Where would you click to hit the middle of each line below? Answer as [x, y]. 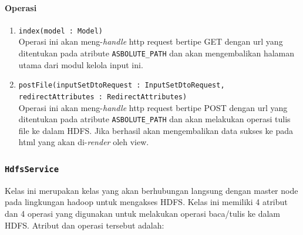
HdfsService [32, 169]
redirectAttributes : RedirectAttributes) [103, 97]
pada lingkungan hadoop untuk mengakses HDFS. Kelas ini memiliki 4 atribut [146, 202]
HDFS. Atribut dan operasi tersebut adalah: [85, 225]
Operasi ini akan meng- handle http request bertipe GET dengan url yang [151, 41]
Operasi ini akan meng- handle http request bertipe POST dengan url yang [153, 107]
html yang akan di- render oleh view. [84, 142]
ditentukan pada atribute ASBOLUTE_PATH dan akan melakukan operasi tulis [154, 119]
